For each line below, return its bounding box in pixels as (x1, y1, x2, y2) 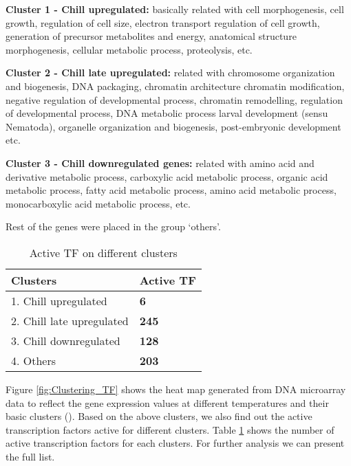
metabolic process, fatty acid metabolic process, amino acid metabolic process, (6, 183, 337, 197)
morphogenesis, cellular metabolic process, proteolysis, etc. (6, 42, 253, 56)
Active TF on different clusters (29, 244, 178, 260)
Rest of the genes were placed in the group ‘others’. (6, 219, 221, 234)
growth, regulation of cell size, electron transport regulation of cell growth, (6, 15, 320, 30)
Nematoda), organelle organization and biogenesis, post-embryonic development (6, 119, 341, 133)
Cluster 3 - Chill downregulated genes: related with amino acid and (6, 155, 315, 170)
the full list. (6, 449, 55, 463)
